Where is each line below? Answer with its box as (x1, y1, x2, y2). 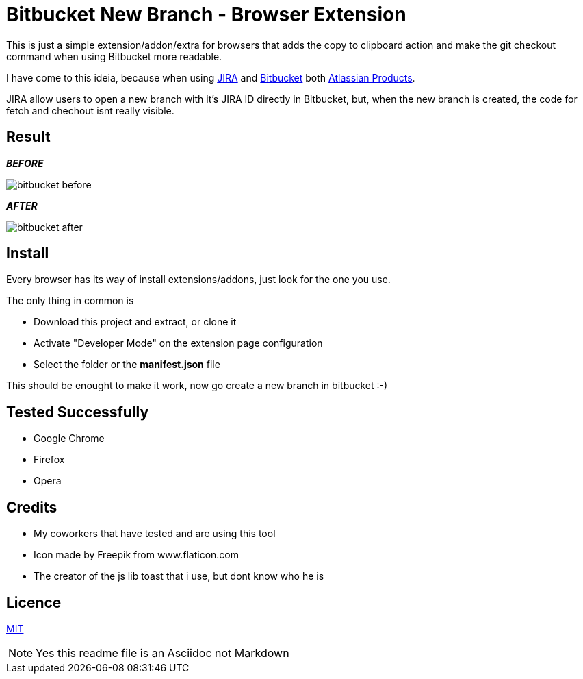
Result (6, 128, 51, 146)
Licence (6, 593, 62, 611)
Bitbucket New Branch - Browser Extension (6, 3, 406, 26)
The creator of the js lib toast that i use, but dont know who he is (34, 570, 324, 582)
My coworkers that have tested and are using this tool (34, 528, 276, 540)
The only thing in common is (6, 295, 134, 307)
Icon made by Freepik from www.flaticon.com (34, 549, 239, 561)
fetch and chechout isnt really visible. (6, 104, 174, 116)
